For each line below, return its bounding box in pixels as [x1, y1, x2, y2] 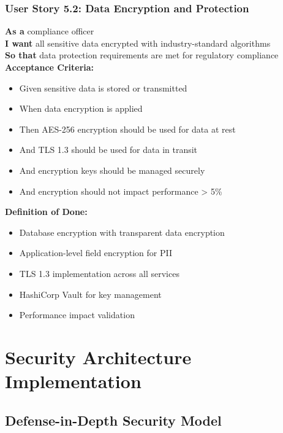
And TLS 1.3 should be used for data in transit [19, 143, 198, 156]
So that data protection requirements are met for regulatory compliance [5, 49, 279, 61]
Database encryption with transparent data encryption [19, 225, 225, 238]
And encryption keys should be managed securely [19, 163, 205, 176]
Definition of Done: [5, 205, 88, 218]
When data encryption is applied [19, 102, 143, 115]
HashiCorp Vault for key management [19, 287, 162, 300]
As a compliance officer [5, 25, 94, 37]
